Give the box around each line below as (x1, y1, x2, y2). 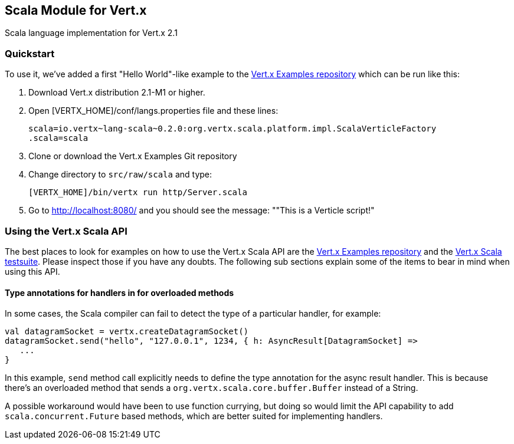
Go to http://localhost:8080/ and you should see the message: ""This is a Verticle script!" (28, 205, 375, 216)
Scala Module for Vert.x (5, 3, 147, 18)
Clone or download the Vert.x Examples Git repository (28, 151, 237, 162)
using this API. (5, 266, 60, 277)
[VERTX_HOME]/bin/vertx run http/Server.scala (28, 188, 247, 198)
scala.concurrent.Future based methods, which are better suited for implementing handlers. (5, 411, 383, 422)
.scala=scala (28, 133, 89, 143)
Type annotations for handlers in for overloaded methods (5, 287, 234, 298)
